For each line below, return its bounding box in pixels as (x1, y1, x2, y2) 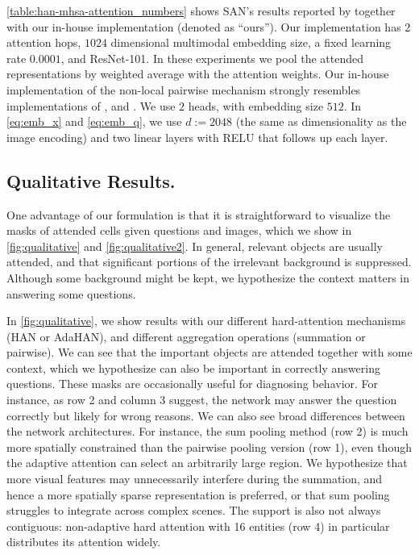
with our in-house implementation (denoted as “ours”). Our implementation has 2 (6, 18, 411, 35)
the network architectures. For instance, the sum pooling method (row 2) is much (6, 423, 409, 440)
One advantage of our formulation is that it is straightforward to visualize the (6, 206, 391, 223)
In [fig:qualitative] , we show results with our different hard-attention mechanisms (6, 312, 406, 329)
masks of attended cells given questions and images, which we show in (6, 222, 352, 239)
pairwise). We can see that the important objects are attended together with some (6, 344, 413, 361)
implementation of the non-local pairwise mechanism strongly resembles (6, 81, 361, 98)
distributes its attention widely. (6, 533, 161, 550)
